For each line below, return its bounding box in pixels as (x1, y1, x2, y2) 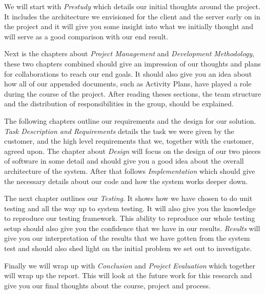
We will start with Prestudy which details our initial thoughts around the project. (4, 1, 260, 11)
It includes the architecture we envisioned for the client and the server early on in (4, 11, 260, 21)
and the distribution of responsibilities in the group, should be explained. (4, 98, 234, 109)
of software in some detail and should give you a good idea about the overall (4, 155, 244, 166)
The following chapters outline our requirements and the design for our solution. (4, 115, 256, 126)
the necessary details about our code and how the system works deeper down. (4, 175, 248, 186)
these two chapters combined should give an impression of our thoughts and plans (4, 58, 261, 69)
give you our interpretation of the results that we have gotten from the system (4, 233, 250, 243)
